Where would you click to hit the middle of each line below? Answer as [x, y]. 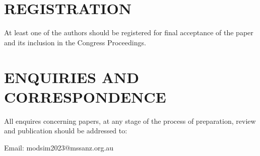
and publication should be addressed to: [66, 131]
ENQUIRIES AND [72, 77]
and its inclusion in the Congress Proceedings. [75, 42]
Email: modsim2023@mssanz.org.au [59, 147]
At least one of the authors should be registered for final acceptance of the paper [129, 32]
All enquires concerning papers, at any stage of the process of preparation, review [130, 121]
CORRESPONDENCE [85, 96]
